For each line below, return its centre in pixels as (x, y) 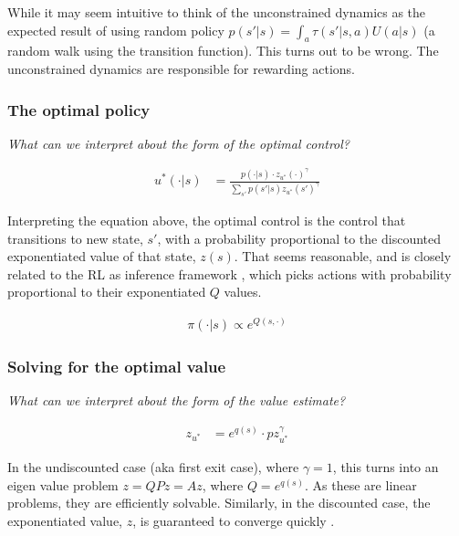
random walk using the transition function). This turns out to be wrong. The (223, 51)
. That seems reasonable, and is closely (343, 256)
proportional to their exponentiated (107, 292)
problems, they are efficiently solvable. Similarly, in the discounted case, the (219, 503)
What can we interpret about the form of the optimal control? (179, 143)
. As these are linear (361, 484)
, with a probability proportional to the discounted (299, 238)
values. (243, 292)
